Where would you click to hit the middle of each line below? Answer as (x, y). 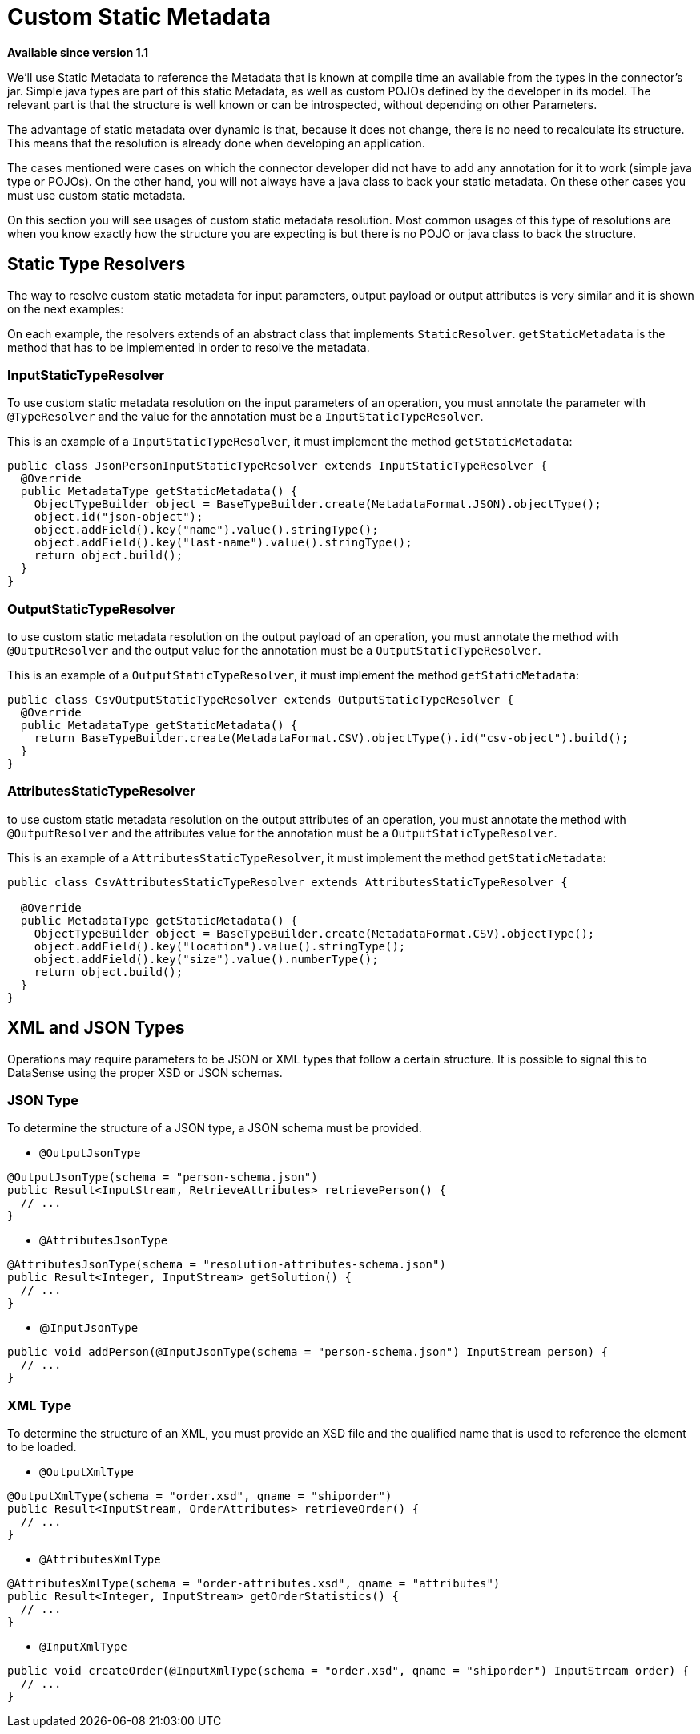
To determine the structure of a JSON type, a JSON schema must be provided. (215, 1128)
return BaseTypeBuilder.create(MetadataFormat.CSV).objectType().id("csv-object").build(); (331, 738)
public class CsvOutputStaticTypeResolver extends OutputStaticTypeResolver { (261, 700)
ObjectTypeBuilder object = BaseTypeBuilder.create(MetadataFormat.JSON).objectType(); (318, 504)
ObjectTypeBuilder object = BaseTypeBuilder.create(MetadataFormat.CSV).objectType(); (314, 933)
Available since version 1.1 (78, 52)
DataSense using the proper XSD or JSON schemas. (145, 1072)
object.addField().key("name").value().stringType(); (206, 530)
